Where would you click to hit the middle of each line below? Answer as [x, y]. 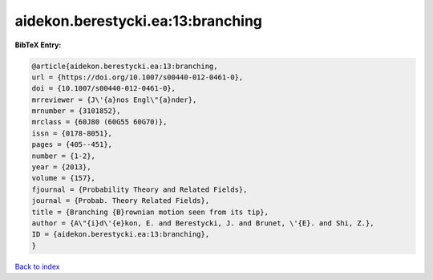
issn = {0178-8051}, [72, 133]
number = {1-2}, [64, 156]
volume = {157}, [64, 178]
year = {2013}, [61, 167]
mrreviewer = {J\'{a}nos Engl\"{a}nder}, [114, 99]
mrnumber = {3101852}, [76, 111]
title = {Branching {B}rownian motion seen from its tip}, [150, 212]
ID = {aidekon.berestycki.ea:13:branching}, [121, 234]
